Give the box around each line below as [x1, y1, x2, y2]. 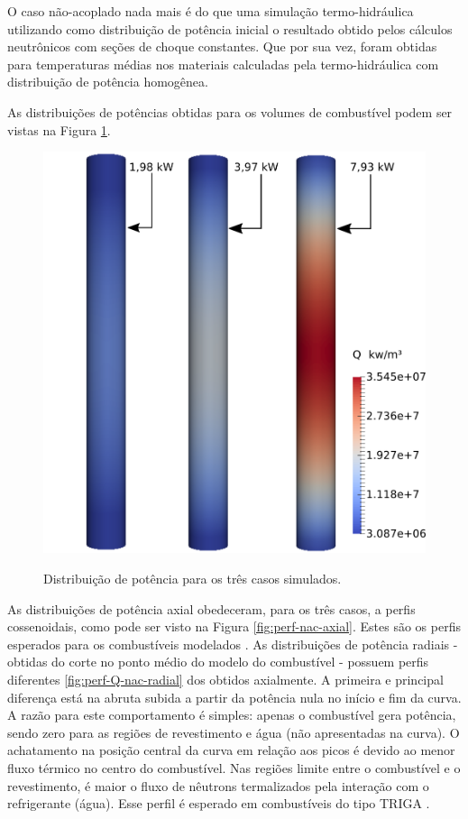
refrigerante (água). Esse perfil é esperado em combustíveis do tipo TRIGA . [7, 794, 430, 813]
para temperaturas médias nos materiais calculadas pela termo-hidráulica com [7, 54, 439, 73]
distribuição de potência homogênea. [7, 72, 208, 91]
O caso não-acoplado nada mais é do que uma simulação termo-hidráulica [7, 2, 414, 20]
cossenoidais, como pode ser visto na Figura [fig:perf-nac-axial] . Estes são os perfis [7, 617, 461, 636]
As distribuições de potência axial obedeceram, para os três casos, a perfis [7, 599, 416, 618]
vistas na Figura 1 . [7, 120, 111, 139]
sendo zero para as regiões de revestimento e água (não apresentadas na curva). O [7, 722, 460, 741]
